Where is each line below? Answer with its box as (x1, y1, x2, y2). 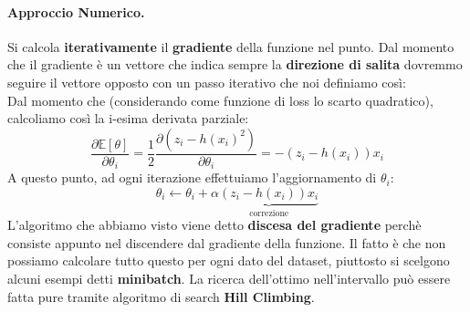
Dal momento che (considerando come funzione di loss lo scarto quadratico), (7, 90, 433, 109)
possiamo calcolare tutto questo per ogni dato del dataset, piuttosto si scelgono (7, 251, 450, 270)
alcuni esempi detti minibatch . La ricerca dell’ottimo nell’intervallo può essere (7, 269, 451, 288)
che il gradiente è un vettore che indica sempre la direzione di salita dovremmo (7, 55, 463, 74)
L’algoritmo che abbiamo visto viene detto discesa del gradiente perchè (7, 215, 422, 234)
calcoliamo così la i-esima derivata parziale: (7, 109, 249, 128)
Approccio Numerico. (7, 2, 145, 21)
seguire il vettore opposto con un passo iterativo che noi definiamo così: (7, 72, 406, 91)
